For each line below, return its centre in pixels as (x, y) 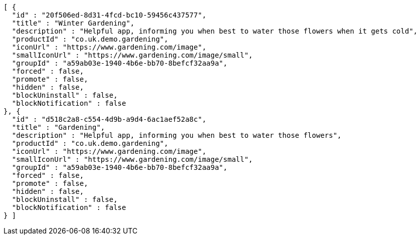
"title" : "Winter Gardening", (73, 23)
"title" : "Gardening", (58, 127)
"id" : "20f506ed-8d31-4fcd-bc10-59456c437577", (109, 15)
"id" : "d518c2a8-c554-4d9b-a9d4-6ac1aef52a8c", (109, 119)
